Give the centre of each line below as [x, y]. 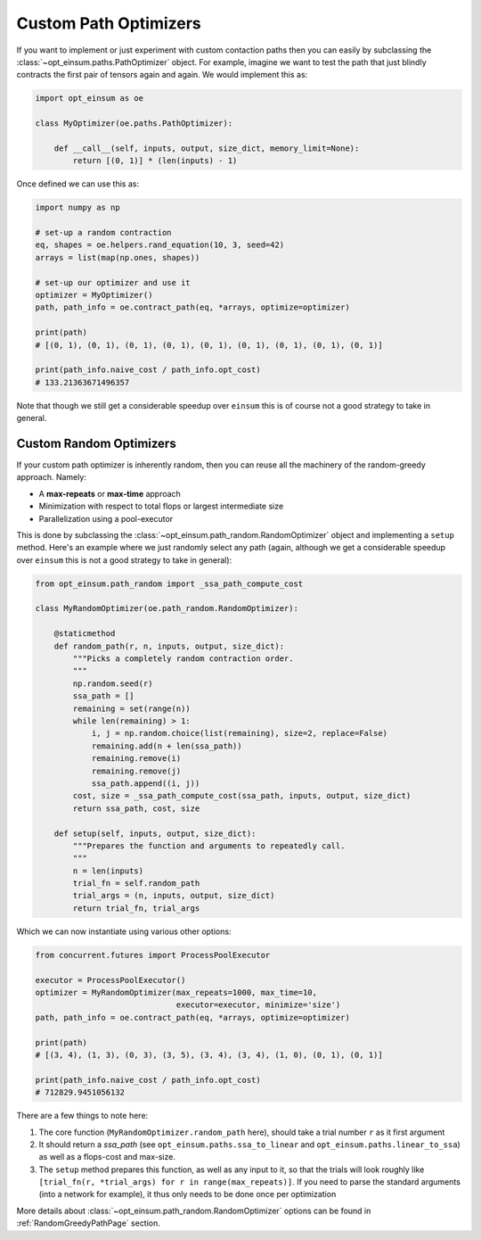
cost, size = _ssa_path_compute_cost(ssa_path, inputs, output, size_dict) [242, 796]
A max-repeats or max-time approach [110, 493]
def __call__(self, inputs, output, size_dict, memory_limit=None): [207, 148]
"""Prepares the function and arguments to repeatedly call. [209, 846]
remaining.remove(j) [136, 771]
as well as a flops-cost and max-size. [107, 1157]
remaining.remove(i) [136, 759]
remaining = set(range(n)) [131, 708]
